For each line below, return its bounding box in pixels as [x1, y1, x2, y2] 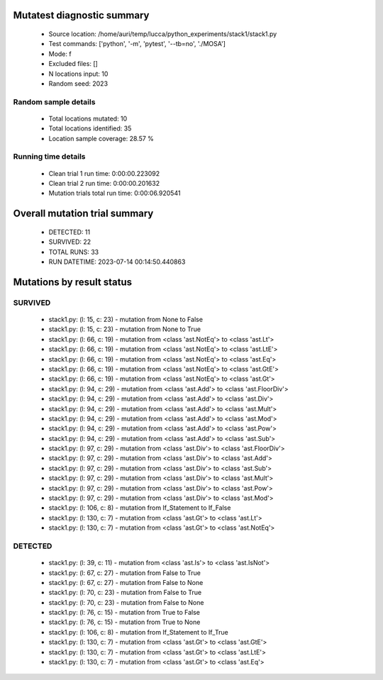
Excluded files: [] [48, 60, 99, 68]
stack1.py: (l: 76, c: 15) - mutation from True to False [48, 608, 201, 617]
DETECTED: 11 [48, 228, 91, 236]
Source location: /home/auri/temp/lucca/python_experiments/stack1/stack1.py [48, 30, 277, 38]
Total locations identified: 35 [48, 124, 132, 133]
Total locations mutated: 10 [48, 114, 128, 123]
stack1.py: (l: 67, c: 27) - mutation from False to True [48, 568, 201, 577]
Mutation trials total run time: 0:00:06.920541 [48, 189, 181, 198]
